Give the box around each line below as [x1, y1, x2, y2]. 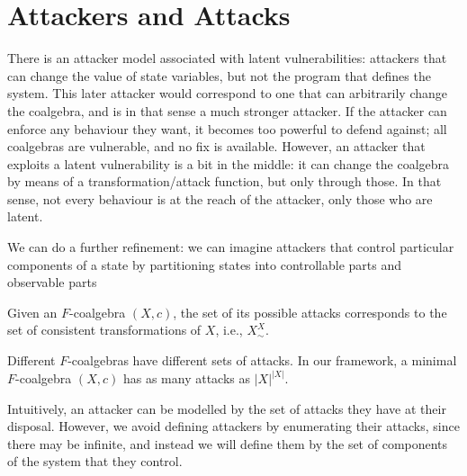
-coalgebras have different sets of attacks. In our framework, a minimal [67, 351, 457, 370]
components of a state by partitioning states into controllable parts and [7, 255, 402, 274]
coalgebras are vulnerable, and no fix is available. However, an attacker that [7, 137, 426, 156]
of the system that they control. [7, 452, 183, 471]
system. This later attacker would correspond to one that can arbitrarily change [7, 84, 448, 103]
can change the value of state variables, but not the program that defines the [7, 66, 431, 85]
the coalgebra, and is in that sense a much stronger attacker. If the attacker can [7, 101, 447, 120]
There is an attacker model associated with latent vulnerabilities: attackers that [7, 49, 447, 67]
